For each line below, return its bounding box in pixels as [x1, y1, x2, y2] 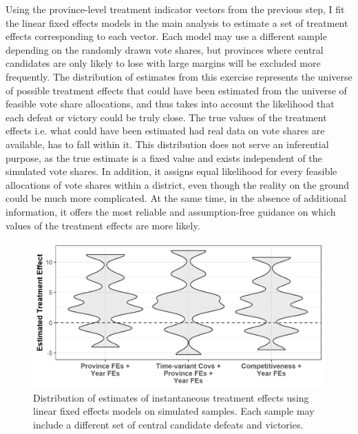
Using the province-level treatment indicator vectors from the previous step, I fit [6, 2, 345, 16]
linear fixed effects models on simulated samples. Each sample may [33, 404, 315, 418]
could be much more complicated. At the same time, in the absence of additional [6, 191, 346, 205]
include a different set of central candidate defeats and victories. [33, 417, 304, 431]
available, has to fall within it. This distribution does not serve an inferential [6, 136, 329, 151]
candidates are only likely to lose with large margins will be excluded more [6, 56, 321, 70]
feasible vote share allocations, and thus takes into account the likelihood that [6, 96, 335, 111]
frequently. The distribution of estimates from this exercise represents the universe [6, 69, 352, 83]
